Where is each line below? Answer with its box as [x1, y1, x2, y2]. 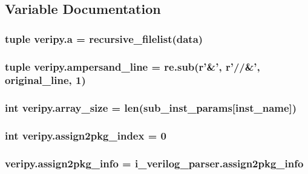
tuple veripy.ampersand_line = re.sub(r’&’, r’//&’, [5, 59, 260, 74]
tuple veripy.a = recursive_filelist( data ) [5, 31, 203, 46]
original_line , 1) [5, 72, 86, 88]
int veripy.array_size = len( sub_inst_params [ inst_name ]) [5, 100, 297, 115]
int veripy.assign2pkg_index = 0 [5, 128, 166, 143]
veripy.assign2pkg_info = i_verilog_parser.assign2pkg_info [5, 156, 304, 170]
